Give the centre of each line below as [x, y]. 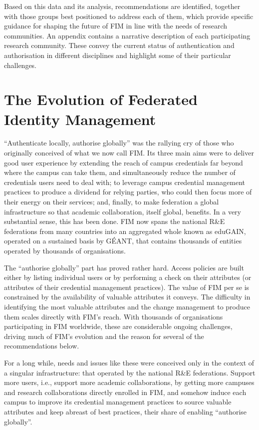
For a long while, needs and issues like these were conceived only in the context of [129, 362]
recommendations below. [42, 346]
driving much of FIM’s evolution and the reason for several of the [104, 336]
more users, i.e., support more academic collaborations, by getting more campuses [129, 382]
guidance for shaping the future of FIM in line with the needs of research [116, 26]
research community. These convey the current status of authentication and [119, 45]
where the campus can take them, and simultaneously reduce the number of [120, 172]
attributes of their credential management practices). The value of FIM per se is [127, 287]
